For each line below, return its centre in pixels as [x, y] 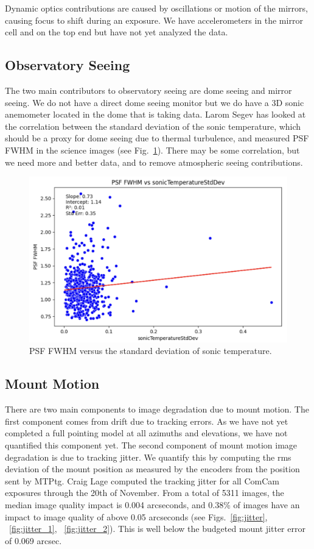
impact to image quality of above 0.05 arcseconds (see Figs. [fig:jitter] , [136, 516]
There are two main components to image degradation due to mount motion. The [157, 409]
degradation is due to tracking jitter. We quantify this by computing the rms [148, 457]
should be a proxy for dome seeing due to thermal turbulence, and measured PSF [157, 138]
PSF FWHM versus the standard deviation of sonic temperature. [151, 351]
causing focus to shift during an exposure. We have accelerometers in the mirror [154, 20]
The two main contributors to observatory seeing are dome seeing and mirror [148, 90]
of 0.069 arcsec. [33, 540]
